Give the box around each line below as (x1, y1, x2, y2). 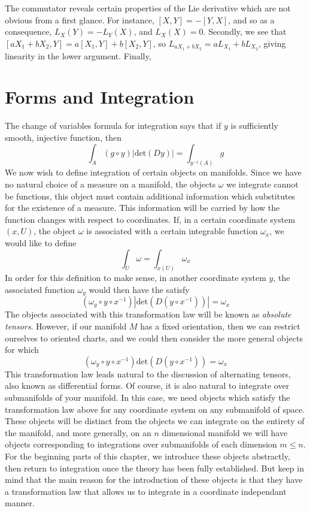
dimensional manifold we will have (162, 426, 288, 439)
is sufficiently (230, 119, 278, 132)
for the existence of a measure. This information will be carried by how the (5, 201, 280, 214)
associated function (5, 283, 75, 296)
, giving (259, 37, 286, 49)
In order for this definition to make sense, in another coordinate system (5, 271, 266, 284)
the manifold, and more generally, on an (5, 426, 151, 439)
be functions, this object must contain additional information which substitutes (5, 189, 296, 202)
